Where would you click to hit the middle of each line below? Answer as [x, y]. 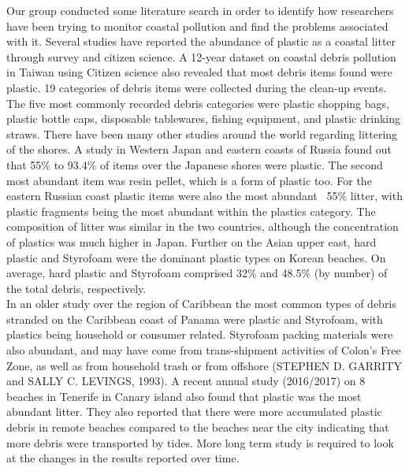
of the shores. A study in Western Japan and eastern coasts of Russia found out [199, 149]
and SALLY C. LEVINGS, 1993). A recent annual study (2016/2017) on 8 [186, 381]
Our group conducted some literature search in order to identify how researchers [200, 10]
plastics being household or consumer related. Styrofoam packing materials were [200, 334]
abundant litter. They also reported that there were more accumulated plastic [194, 412]
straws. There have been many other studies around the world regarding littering [202, 134]
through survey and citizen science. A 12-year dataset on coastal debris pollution [201, 56]
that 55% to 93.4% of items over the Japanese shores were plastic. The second [195, 164]
